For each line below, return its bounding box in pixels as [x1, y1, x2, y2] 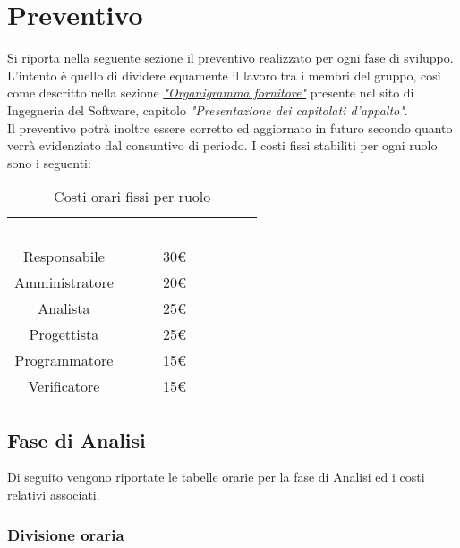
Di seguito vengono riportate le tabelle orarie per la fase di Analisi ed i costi [7, 468, 425, 486]
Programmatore [14, 350, 114, 371]
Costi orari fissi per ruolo [54, 186, 211, 207]
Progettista [29, 324, 99, 345]
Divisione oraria [7, 523, 124, 545]
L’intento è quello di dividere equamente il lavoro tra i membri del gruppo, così [7, 65, 441, 84]
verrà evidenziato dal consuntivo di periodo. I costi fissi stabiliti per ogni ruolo [7, 136, 438, 155]
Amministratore [14, 272, 114, 293]
